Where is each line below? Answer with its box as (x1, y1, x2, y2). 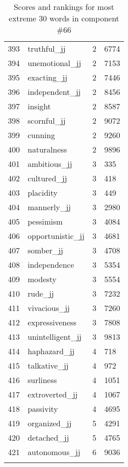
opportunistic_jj (28, 230, 85, 241)
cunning (28, 129, 55, 141)
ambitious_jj (28, 158, 72, 169)
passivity (28, 403, 58, 414)
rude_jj (28, 288, 54, 299)
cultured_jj (28, 172, 67, 184)
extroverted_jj (28, 389, 78, 400)
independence (28, 259, 74, 270)
